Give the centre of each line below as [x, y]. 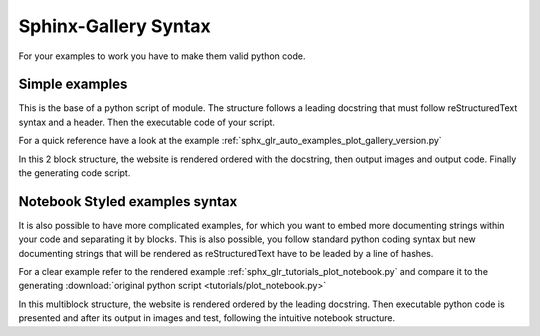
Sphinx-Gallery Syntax [115, 26]
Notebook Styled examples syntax [128, 201]
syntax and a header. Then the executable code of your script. [146, 122]
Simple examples [73, 84]
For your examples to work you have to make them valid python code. [162, 56]
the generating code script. [74, 173]
